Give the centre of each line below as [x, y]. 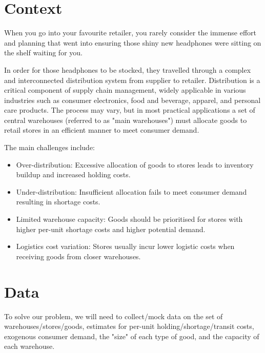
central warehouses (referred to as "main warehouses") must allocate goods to [126, 120]
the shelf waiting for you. [43, 53]
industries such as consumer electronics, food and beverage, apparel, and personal [132, 100]
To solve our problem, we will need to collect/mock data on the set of [114, 316]
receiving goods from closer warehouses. [78, 256]
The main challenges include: [50, 147]
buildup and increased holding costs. [73, 174]
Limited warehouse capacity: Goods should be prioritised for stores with [129, 219]
